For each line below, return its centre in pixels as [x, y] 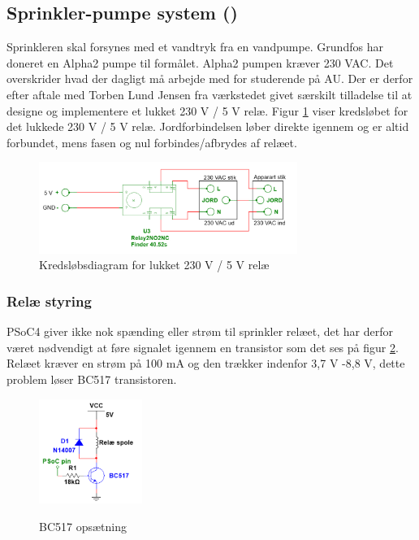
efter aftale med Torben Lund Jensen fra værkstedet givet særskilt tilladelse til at [209, 94]
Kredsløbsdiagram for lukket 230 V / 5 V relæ [154, 265]
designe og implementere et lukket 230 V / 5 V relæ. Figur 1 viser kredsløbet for [207, 110]
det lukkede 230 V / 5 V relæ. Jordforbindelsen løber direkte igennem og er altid [208, 126]
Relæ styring [49, 300]
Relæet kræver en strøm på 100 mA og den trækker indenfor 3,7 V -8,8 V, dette [206, 363]
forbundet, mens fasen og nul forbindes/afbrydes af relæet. [152, 142]
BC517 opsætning [83, 526]
